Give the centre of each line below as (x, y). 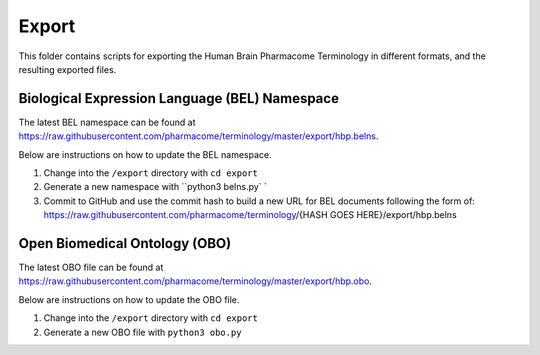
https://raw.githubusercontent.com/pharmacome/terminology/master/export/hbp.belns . (198, 136)
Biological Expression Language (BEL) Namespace (179, 98)
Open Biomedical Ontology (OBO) (125, 243)
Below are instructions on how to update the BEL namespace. (145, 154)
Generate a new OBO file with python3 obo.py (142, 332)
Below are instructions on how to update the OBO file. (129, 299)
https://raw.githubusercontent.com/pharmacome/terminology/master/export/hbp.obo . (195, 281)
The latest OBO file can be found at (91, 267)
